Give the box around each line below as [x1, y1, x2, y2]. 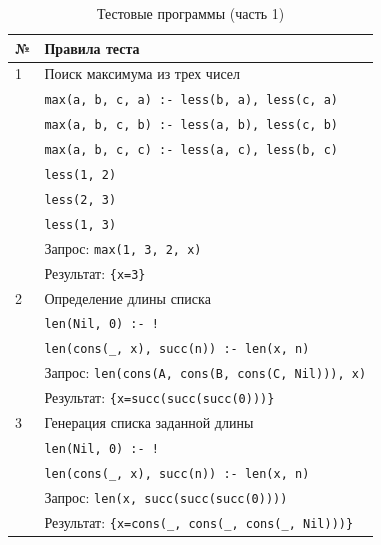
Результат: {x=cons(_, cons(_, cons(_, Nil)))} [44, 511, 354, 532]
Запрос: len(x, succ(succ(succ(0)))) [44, 486, 288, 507]
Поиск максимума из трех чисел [44, 63, 240, 84]
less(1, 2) [44, 168, 117, 182]
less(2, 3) [44, 192, 117, 207]
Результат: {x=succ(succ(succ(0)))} [44, 387, 275, 408]
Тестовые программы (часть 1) [96, 3, 285, 23]
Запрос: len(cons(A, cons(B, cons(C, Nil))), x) [44, 362, 367, 383]
